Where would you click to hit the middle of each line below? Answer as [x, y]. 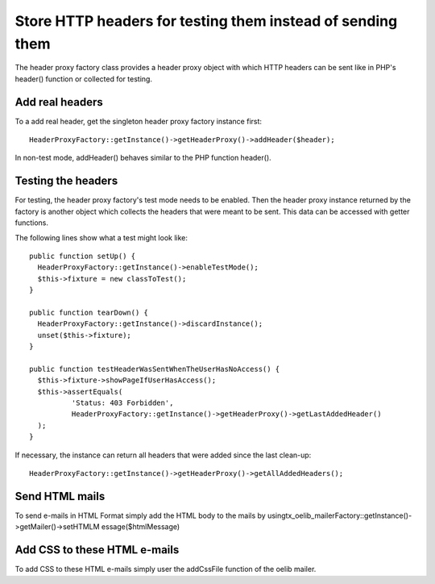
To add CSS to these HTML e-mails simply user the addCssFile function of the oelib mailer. [166, 569]
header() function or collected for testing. [84, 79]
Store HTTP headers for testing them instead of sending [206, 21]
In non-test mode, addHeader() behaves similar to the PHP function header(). [143, 158]
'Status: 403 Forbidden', [122, 403]
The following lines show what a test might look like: [101, 237]
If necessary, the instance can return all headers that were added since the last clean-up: [163, 455]
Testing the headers [66, 181]
